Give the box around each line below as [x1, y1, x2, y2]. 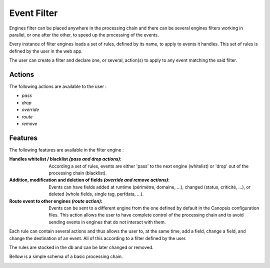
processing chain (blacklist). [48, 170, 107, 176]
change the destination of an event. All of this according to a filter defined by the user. [9, 235, 187, 241]
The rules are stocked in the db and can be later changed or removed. [9, 244, 153, 250]
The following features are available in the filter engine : [9, 146, 124, 152]
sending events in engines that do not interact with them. [48, 219, 166, 225]
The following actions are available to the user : [9, 83, 107, 89]
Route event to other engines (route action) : [9, 198, 102, 204]
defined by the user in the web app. [9, 48, 82, 54]
